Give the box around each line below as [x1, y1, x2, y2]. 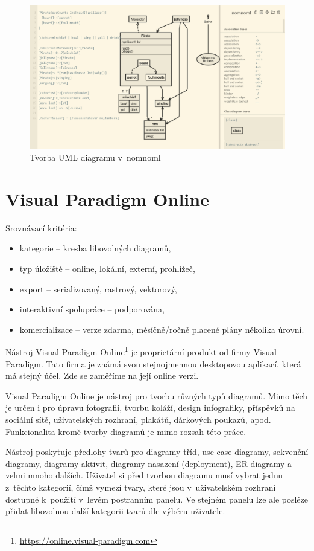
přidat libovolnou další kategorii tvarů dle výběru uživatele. [5, 504, 225, 517]
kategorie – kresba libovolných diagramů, [19, 242, 171, 254]
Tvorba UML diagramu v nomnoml [30, 151, 161, 164]
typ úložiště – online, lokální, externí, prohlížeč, [19, 262, 195, 274]
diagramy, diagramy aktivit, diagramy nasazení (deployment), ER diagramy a [5, 457, 292, 469]
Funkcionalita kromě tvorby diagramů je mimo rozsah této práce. [5, 425, 246, 437]
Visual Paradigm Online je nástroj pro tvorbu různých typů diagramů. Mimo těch [5, 389, 308, 402]
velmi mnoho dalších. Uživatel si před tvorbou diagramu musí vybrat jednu [5, 469, 283, 482]
